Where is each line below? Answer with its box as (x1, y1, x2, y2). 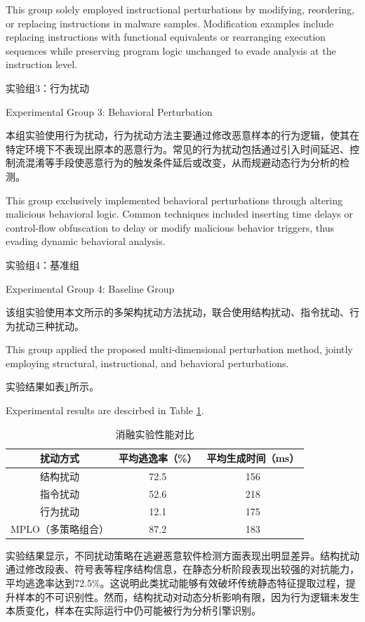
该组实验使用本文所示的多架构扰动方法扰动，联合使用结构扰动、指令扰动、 (6, 305, 350, 319)
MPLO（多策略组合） (11, 521, 109, 536)
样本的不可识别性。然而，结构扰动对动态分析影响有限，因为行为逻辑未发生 (15, 589, 359, 604)
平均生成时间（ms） (206, 451, 300, 465)
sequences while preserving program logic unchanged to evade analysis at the (6, 43, 336, 58)
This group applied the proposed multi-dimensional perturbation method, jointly (6, 342, 353, 357)
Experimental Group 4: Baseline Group (6, 281, 175, 296)
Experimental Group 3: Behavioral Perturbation (6, 104, 213, 119)
